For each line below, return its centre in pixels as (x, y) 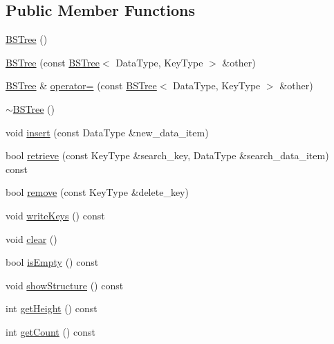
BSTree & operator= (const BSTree (81, 85)
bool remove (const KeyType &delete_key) (97, 192)
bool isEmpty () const (52, 262)
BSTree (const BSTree (53, 62)
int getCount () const (50, 331)
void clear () (31, 238)
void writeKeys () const (55, 215)
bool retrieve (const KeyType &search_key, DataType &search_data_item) (167, 155)
